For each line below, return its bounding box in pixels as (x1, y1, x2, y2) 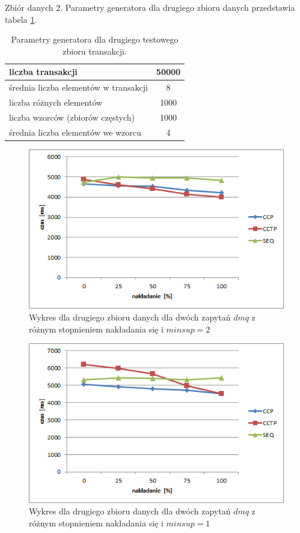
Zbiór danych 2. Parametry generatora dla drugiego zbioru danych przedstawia (5, 1, 295, 13)
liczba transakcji (9, 65, 78, 78)
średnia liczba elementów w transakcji (9, 81, 148, 94)
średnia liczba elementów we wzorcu (9, 125, 141, 138)
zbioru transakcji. (63, 44, 127, 57)
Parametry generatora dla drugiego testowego (11, 33, 179, 46)
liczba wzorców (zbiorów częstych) (9, 110, 135, 123)
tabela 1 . (5, 13, 37, 25)
